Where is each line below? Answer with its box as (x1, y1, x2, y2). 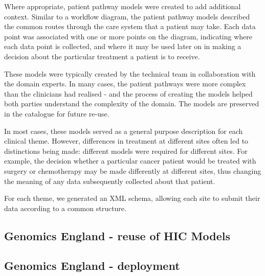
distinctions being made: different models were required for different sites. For (4, 145, 248, 156)
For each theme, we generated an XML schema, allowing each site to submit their (4, 193, 260, 203)
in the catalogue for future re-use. (4, 108, 109, 119)
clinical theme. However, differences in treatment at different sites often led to (4, 135, 249, 146)
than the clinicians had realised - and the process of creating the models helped (4, 88, 253, 99)
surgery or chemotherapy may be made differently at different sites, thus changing (4, 165, 261, 176)
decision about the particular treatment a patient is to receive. (4, 51, 200, 61)
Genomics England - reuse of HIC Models (4, 227, 230, 243)
